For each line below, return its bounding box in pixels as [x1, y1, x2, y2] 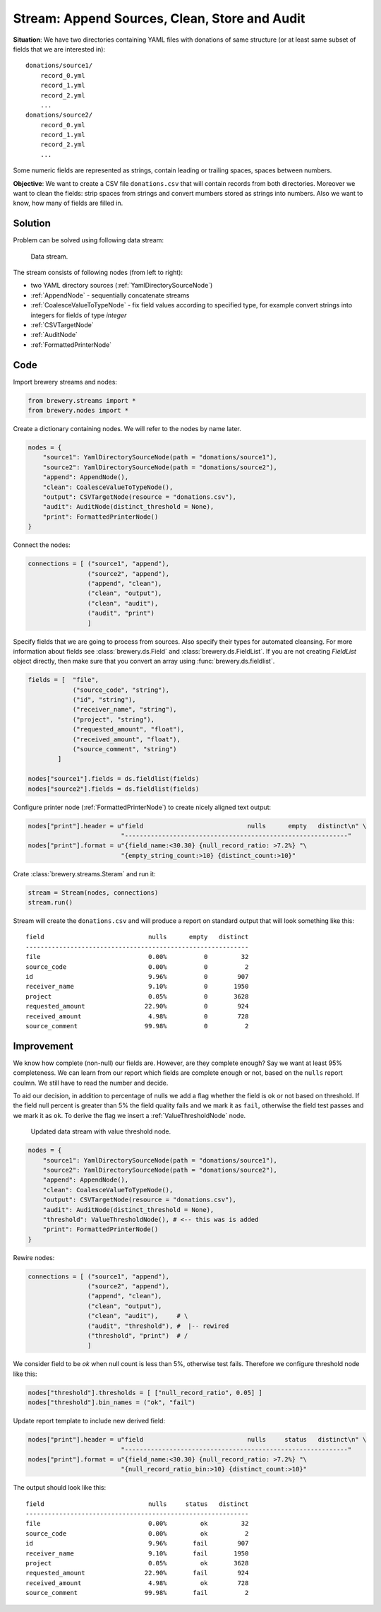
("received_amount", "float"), [72, 735, 181, 743]
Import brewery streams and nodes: [13, 377, 118, 386]
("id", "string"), [72, 696, 137, 704]
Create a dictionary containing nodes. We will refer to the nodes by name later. [13, 425, 241, 433]
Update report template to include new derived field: [13, 1417, 166, 1425]
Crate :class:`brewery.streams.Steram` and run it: [13, 869, 156, 878]
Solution [13, 218, 51, 230]
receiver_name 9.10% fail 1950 [25, 1549, 249, 1558]
